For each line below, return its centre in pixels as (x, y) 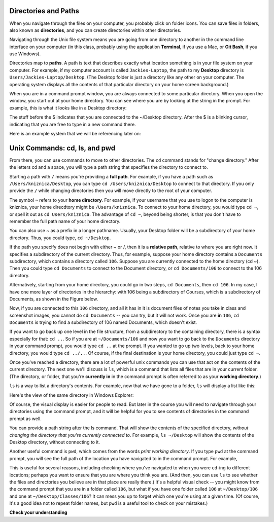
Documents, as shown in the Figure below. (54, 299)
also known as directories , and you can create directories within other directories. (95, 30)
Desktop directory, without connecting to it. (55, 442)
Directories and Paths (44, 11)
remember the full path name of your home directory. (65, 221)
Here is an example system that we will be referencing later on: (75, 133)
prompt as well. (25, 419)
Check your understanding (38, 512)
